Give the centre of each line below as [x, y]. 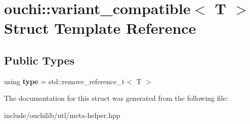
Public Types [39, 60]
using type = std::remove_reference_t [65, 81]
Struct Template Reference [100, 28]
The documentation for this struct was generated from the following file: [116, 98]
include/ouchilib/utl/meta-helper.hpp [62, 115]
